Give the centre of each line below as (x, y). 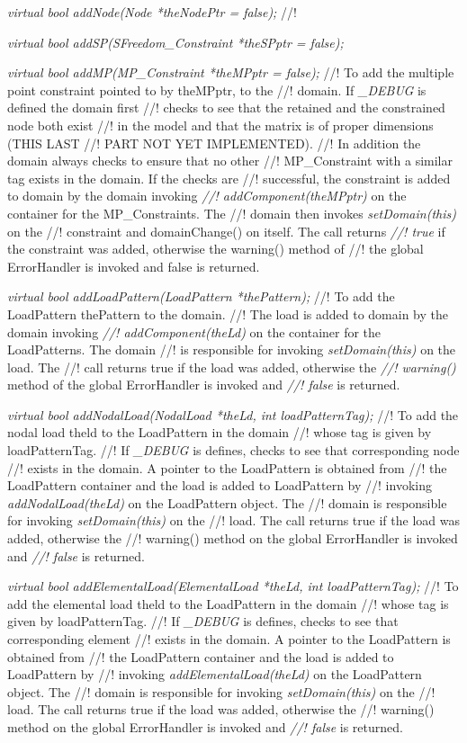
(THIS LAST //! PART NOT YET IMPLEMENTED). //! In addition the (214, 143)
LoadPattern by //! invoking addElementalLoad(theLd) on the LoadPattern (215, 674)
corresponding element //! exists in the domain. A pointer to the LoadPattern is (229, 639)
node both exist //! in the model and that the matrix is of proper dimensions (220, 125)
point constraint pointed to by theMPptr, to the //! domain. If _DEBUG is (217, 90)
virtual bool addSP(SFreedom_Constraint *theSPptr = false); (175, 42)
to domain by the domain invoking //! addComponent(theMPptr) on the (207, 196)
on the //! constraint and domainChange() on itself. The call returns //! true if (226, 231)
